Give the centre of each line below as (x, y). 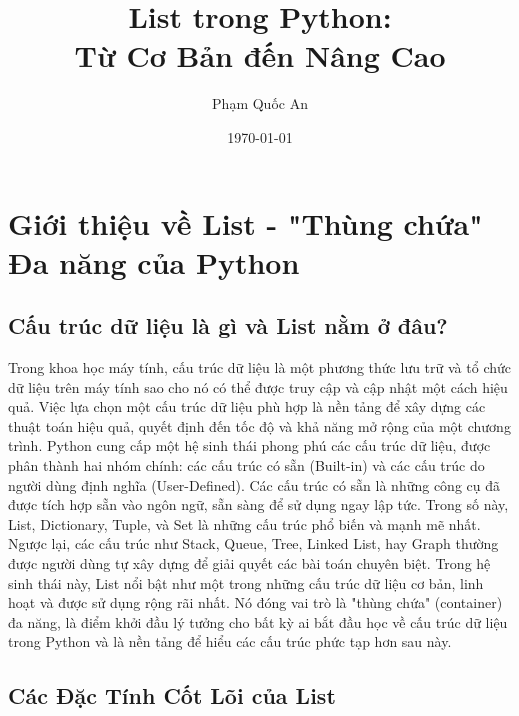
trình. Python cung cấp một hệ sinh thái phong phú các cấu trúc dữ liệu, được (249, 445)
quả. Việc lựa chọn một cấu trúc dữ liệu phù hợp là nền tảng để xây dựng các (247, 406)
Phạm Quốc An (260, 103)
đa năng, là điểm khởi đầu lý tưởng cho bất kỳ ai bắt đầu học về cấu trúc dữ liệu (258, 621)
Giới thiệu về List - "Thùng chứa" (245, 222)
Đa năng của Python (154, 261)
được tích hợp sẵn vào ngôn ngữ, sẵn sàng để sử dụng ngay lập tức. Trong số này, (258, 504)
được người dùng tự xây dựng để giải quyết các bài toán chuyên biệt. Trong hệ (249, 563)
